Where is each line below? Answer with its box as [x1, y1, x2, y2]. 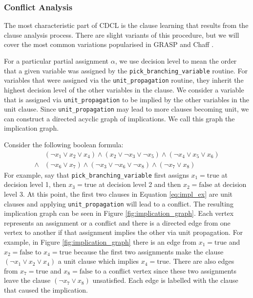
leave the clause [4, 275, 51, 285]
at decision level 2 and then [99, 179, 181, 189]
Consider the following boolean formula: [4, 139, 124, 149]
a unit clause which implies [58, 256, 139, 266]
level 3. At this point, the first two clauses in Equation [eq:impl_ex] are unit [4, 188, 233, 199]
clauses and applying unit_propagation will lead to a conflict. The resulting [4, 198, 233, 208]
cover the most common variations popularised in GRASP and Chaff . [4, 39, 214, 49]
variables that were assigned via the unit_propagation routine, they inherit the [4, 75, 244, 85]
